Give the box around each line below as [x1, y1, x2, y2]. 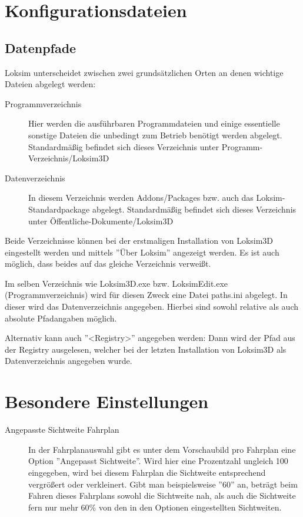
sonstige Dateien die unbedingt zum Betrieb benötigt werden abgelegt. [28, 128, 282, 141]
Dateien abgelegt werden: [5, 78, 96, 90]
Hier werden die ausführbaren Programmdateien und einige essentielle [28, 117, 280, 130]
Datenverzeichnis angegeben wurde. [5, 354, 132, 367]
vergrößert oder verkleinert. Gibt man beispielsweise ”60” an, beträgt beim [28, 478, 298, 490]
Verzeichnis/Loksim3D [28, 152, 109, 164]
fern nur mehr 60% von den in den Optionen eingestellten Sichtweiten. [28, 501, 282, 513]
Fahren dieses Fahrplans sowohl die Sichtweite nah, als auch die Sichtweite [28, 489, 296, 502]
